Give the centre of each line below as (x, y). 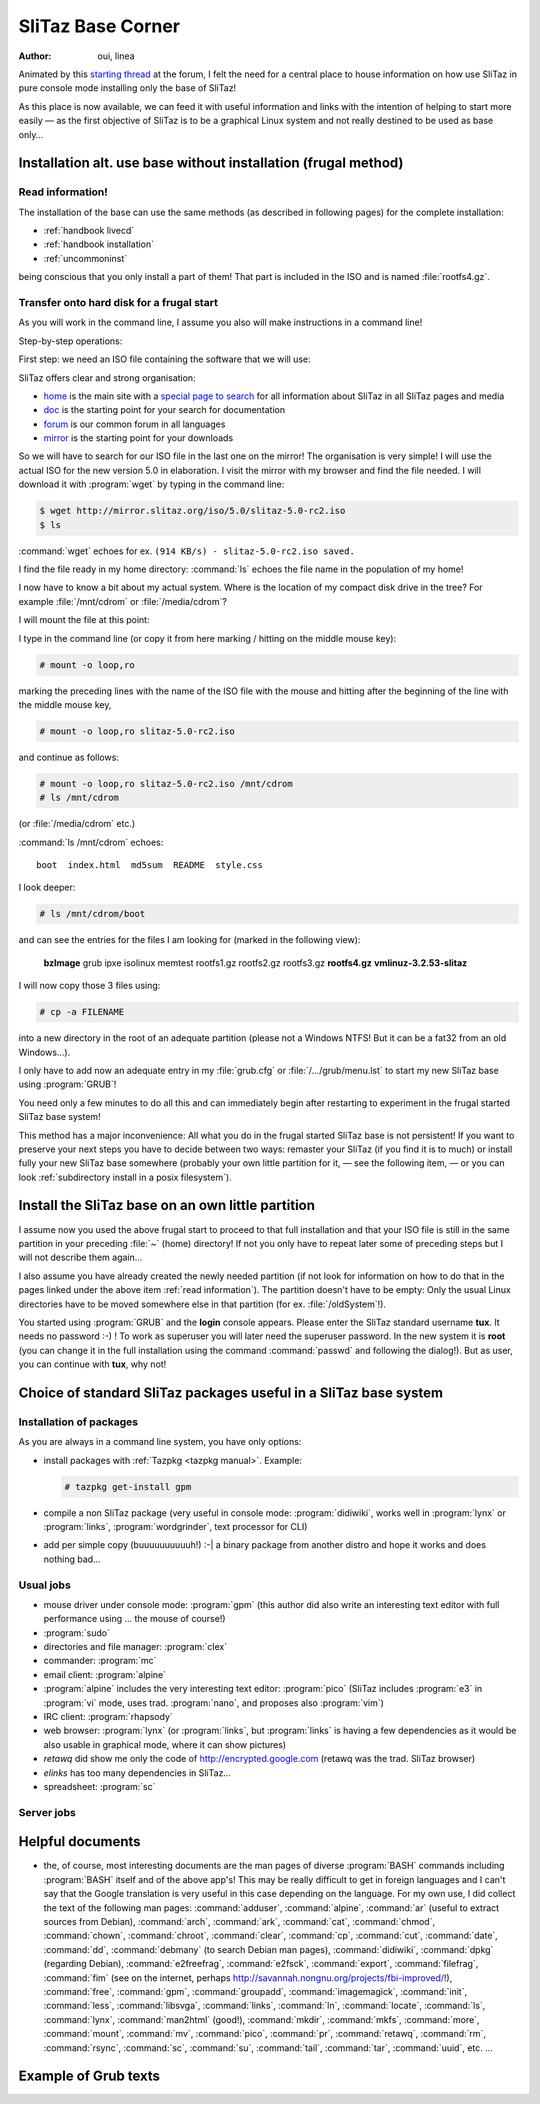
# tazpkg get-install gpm (128, 1486)
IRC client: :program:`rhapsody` (108, 1717)
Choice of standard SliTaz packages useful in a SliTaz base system (231, 1392)
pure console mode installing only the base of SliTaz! (127, 88)
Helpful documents (79, 1841)
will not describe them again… (80, 1257)
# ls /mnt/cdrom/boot (92, 914)
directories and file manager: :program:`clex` (135, 1647)
